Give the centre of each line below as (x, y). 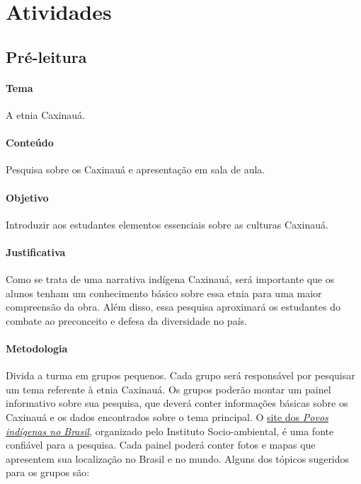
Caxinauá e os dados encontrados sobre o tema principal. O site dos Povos (167, 417)
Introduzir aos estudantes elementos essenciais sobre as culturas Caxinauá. (167, 224)
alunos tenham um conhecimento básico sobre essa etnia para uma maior (164, 293)
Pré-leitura (46, 56)
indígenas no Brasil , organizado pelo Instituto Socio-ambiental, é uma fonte (170, 431)
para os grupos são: (48, 472)
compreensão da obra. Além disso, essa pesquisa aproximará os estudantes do (173, 307)
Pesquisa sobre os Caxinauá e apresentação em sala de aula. (136, 169)
